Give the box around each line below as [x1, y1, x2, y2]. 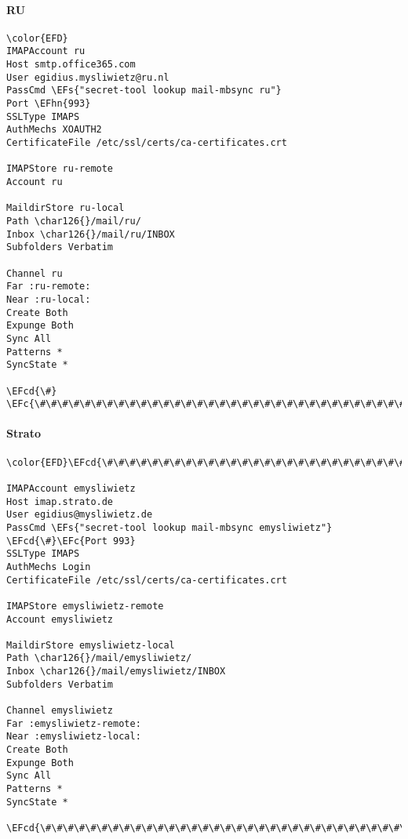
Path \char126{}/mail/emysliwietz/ [6, 652, 192, 664]
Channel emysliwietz [6, 705, 114, 717]
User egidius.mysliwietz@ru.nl [6, 71, 169, 83]
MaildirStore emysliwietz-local [6, 639, 175, 651]
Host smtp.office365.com [6, 59, 136, 71]
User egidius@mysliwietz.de [6, 509, 153, 521]
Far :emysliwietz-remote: [6, 717, 141, 729]
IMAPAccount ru [6, 45, 86, 57]
